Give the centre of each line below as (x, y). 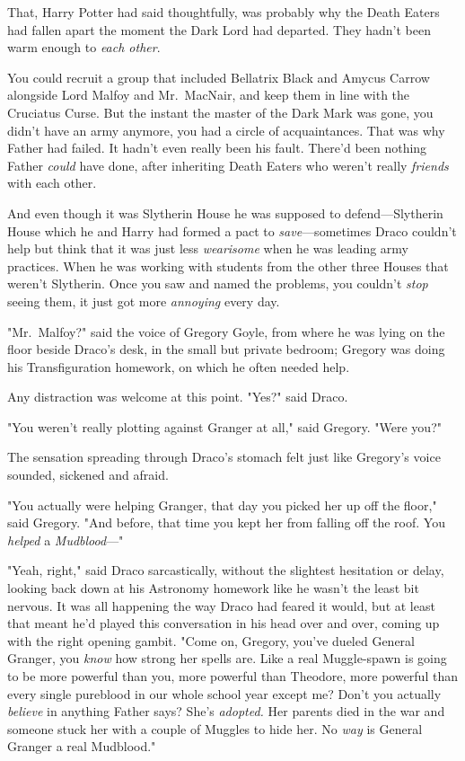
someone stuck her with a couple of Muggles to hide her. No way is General (215, 728)
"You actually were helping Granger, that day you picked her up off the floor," (222, 504)
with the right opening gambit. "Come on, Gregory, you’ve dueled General (211, 640)
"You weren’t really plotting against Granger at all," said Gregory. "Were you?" (224, 426)
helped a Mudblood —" (66, 540)
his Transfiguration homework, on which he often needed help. (179, 366)
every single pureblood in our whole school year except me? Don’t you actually (224, 693)
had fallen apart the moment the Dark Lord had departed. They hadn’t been (219, 29)
